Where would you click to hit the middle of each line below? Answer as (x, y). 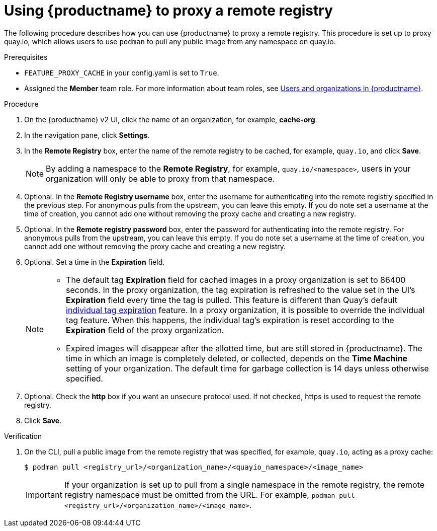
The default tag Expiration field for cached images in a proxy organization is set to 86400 (236, 280)
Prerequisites (26, 57)
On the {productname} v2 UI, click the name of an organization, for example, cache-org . (171, 119)
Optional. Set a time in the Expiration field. (95, 262)
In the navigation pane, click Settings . (87, 135)
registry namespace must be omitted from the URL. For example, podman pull (209, 495)
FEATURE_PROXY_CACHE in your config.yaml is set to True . (122, 72)
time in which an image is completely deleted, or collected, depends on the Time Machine (237, 358)
